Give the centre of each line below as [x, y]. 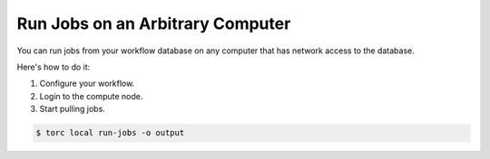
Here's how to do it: [54, 67]
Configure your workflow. [87, 84]
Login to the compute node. [91, 96]
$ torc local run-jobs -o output [110, 133]
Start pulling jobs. [73, 109]
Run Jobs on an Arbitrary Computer [154, 23]
